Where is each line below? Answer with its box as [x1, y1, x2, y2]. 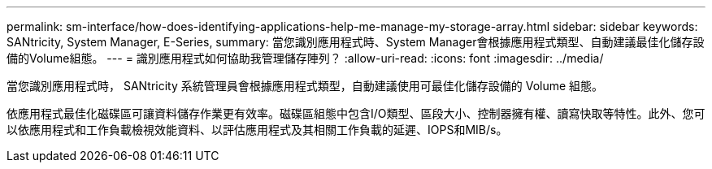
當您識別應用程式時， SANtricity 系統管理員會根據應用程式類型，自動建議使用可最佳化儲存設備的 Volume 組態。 [7, 79, 604, 93]
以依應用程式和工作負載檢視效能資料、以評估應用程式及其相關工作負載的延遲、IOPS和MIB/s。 [7, 123, 508, 136]
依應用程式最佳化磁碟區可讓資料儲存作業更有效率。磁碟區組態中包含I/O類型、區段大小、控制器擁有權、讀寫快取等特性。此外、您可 [7, 106, 705, 120]
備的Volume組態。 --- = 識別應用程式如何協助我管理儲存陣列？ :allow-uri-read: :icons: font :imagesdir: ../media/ [7, 51, 604, 65]
